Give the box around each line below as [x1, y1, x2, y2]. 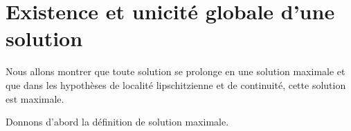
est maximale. [6, 91, 64, 105]
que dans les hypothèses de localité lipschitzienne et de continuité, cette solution [6, 77, 346, 92]
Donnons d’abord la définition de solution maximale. [6, 114, 229, 129]
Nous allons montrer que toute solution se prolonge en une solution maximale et [6, 64, 345, 79]
